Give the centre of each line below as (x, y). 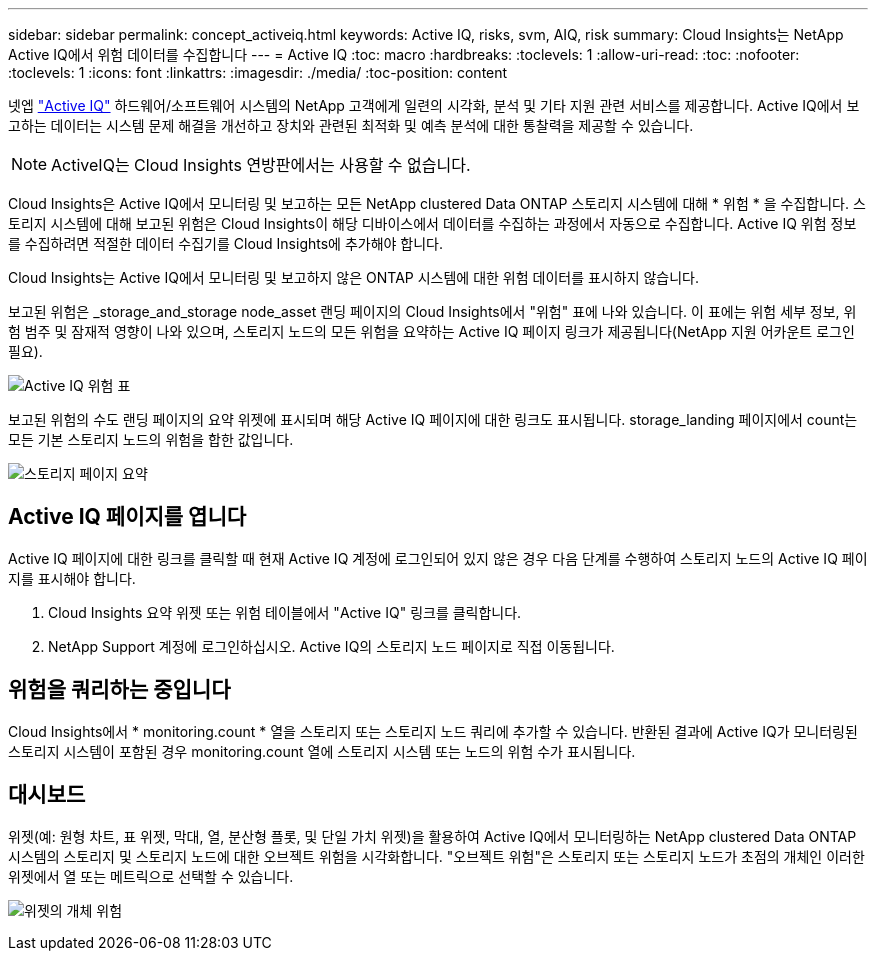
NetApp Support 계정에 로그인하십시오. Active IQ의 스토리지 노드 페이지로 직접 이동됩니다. (331, 646)
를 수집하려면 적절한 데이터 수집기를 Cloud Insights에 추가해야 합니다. (226, 243)
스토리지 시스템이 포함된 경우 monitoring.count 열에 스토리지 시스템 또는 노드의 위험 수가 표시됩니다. (322, 751)
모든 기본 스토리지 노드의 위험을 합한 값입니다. (151, 439)
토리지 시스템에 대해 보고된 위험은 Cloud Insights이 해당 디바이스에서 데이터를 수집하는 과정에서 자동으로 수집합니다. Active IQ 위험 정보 (432, 223)
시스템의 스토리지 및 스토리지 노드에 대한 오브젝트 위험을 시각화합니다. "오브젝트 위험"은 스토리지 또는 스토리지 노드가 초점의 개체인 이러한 (436, 856)
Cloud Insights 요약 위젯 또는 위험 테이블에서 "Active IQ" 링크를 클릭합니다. (285, 612)
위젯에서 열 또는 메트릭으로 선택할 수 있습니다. (151, 876)
